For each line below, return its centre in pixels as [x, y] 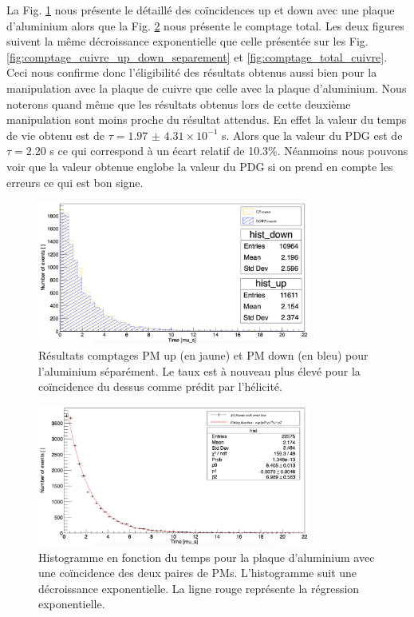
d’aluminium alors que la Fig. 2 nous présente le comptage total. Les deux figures [205, 25]
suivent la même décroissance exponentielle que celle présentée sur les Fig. [187, 41]
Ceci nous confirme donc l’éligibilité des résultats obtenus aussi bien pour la [192, 72]
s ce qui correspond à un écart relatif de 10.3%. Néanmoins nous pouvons [229, 151]
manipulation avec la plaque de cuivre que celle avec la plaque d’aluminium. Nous [207, 88]
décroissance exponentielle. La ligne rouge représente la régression [199, 588]
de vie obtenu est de [55, 135]
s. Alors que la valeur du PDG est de [312, 135]
